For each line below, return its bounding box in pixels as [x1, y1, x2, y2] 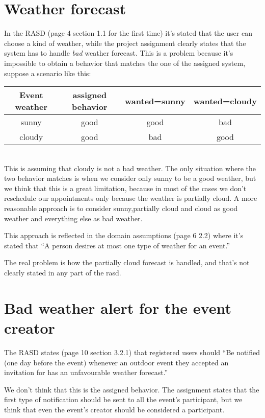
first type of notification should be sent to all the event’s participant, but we [4, 394, 243, 405]
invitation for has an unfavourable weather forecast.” [4, 367, 168, 378]
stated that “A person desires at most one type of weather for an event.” [4, 240, 230, 250]
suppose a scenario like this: [4, 67, 91, 78]
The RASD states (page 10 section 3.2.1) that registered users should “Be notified [4, 346, 260, 357]
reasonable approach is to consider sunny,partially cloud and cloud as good [4, 203, 238, 214]
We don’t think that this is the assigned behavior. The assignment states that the [4, 384, 259, 394]
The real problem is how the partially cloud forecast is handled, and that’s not [4, 257, 250, 268]
